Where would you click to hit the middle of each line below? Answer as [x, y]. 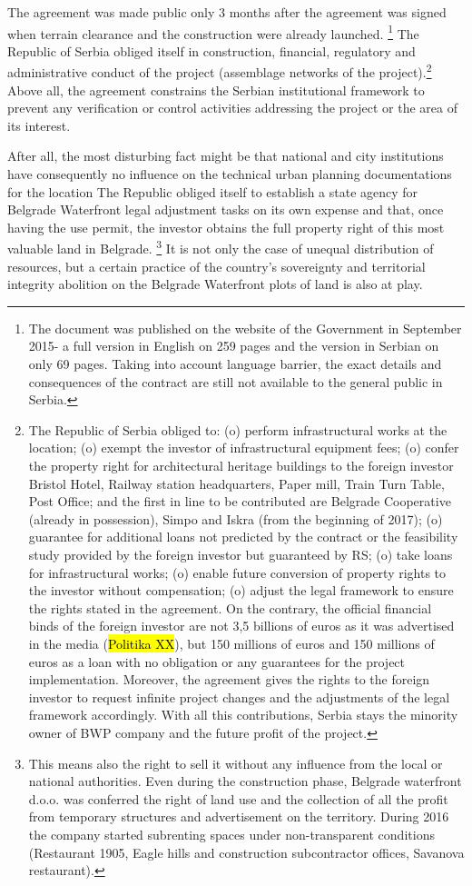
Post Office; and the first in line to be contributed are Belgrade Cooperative [240, 501]
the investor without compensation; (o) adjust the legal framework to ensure [241, 590]
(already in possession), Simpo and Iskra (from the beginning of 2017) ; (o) [236, 518]
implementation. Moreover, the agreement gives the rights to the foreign [229, 679]
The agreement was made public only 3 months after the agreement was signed [227, 12]
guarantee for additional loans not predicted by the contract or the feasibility [243, 537]
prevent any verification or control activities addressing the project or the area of [232, 108]
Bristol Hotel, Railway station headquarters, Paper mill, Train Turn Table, [236, 483]
